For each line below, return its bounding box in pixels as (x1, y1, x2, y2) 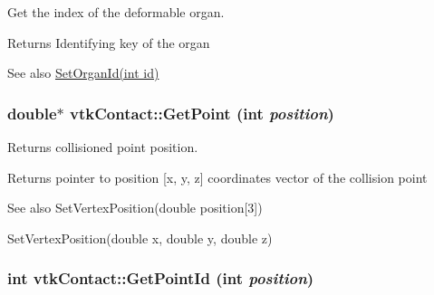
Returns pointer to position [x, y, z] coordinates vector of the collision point (7, 167, 428, 186)
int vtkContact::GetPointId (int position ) (7, 267, 314, 290)
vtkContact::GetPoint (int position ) (70, 101, 334, 124)
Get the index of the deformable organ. (7, 3, 225, 21)
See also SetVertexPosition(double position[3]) (7, 198, 263, 217)
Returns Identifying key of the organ (7, 33, 210, 52)
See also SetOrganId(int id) (7, 63, 159, 82)
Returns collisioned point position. (7, 138, 198, 156)
